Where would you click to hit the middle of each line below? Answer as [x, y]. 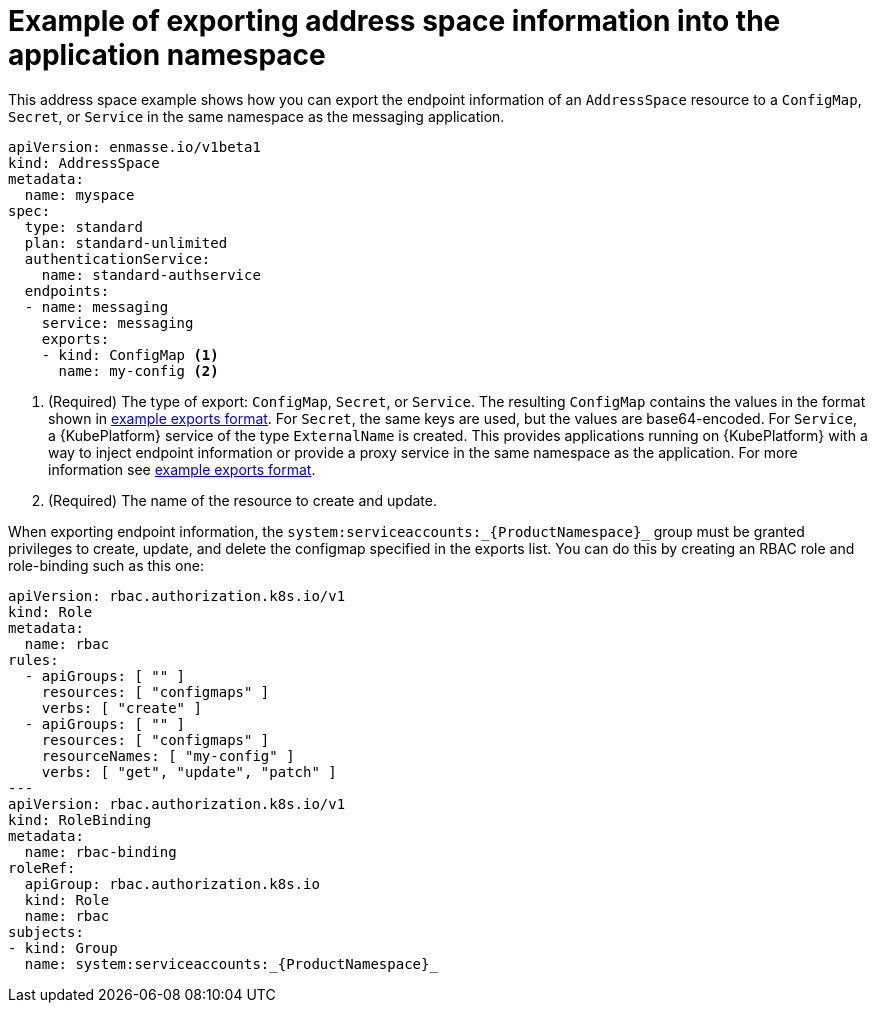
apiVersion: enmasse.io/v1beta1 [134, 146]
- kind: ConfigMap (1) [130, 354]
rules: [33, 659]
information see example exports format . [182, 469]
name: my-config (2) [138, 370]
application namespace [167, 55]
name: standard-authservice [151, 274]
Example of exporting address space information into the [394, 21]
